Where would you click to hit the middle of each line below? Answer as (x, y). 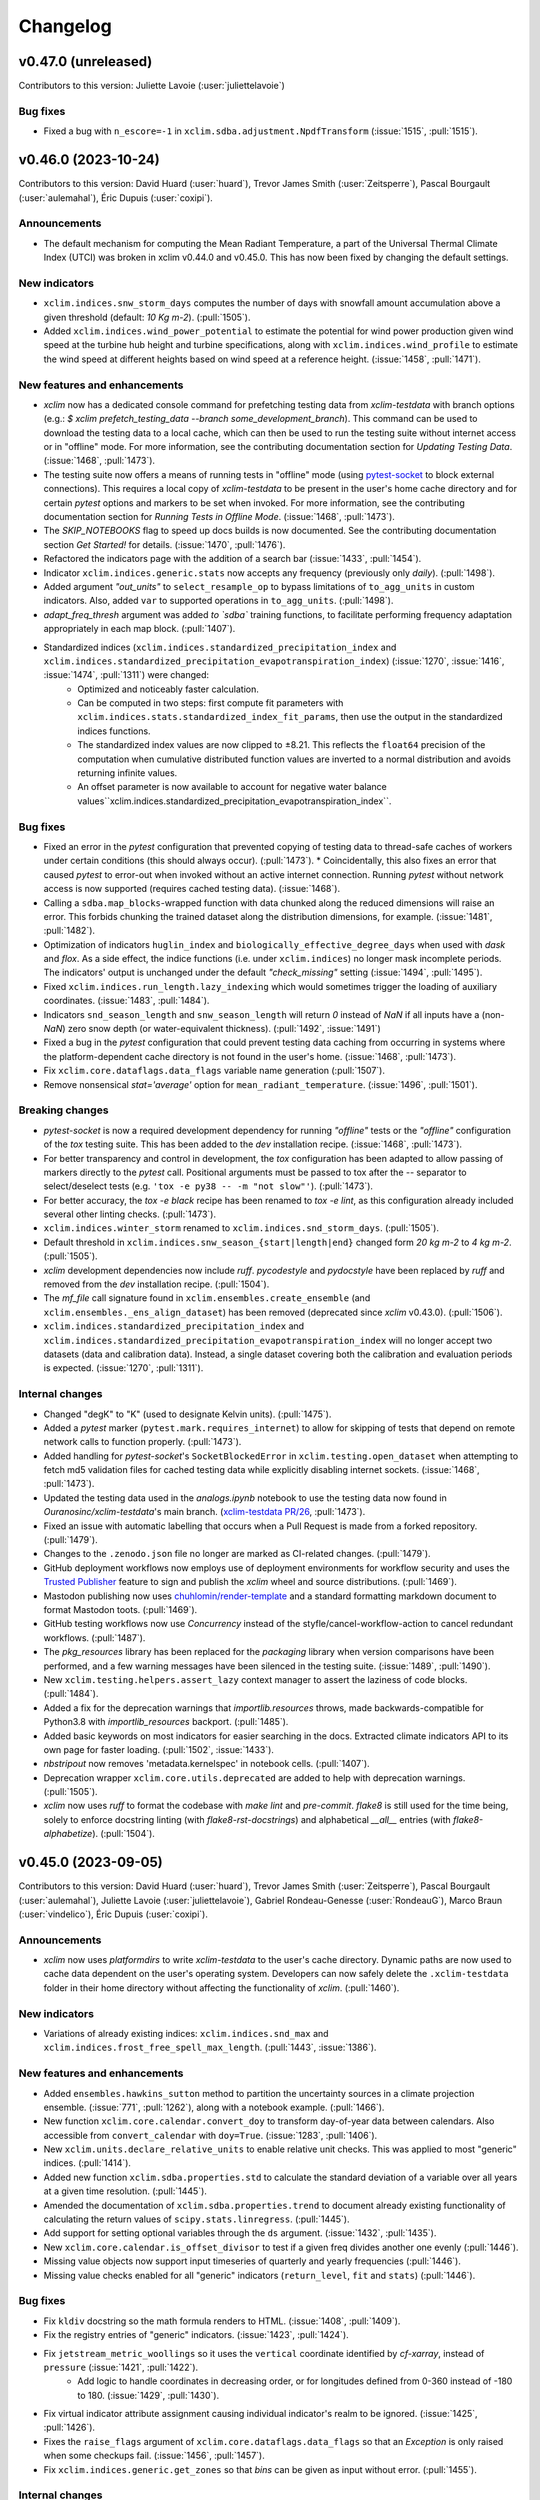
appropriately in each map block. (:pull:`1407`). (139, 629)
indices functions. (114, 731)
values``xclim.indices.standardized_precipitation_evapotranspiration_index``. (234, 801)
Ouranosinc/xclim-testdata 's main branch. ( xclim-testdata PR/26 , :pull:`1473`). (204, 1512)
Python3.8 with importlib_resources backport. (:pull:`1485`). (166, 1722)
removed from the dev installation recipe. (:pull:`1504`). (156, 1284)
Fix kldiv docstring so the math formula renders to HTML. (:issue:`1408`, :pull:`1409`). (222, 2321)
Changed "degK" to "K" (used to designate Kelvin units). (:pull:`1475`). (187, 1414)
